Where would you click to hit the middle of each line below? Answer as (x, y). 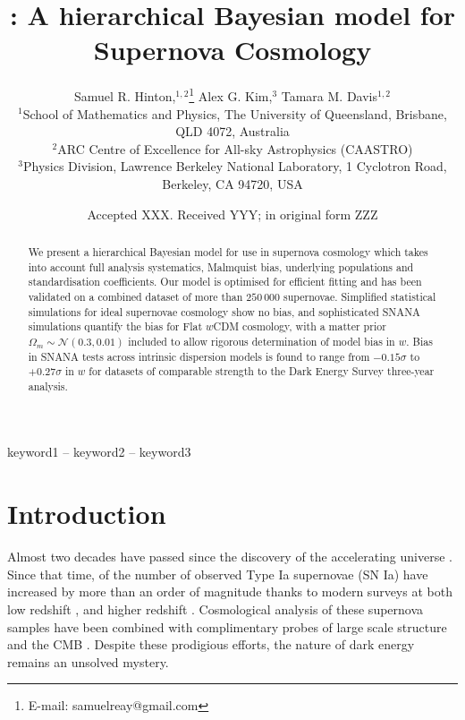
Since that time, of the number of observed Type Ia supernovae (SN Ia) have (218, 574)
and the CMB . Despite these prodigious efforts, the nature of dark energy (211, 644)
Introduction (87, 514)
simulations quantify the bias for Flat (115, 326)
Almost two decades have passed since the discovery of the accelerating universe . (230, 557)
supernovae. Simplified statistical (359, 296)
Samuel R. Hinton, (125, 95)
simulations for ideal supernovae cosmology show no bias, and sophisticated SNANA (224, 311)
